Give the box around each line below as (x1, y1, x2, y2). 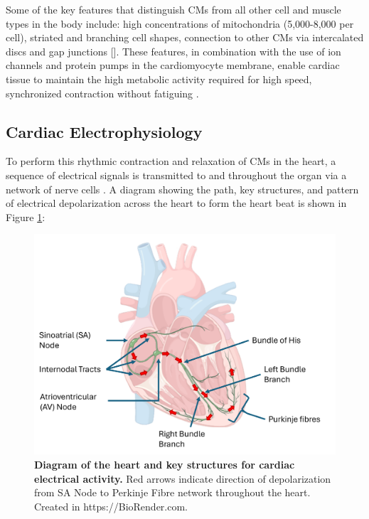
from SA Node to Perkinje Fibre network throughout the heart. (34, 485, 311, 500)
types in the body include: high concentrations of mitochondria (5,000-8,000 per (6, 16, 354, 31)
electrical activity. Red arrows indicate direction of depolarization (34, 471, 331, 486)
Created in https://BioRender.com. (34, 498, 188, 513)
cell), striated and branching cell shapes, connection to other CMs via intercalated (6, 30, 364, 45)
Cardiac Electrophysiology (6, 120, 203, 142)
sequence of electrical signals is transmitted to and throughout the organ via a (6, 167, 347, 182)
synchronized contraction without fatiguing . (6, 85, 199, 100)
